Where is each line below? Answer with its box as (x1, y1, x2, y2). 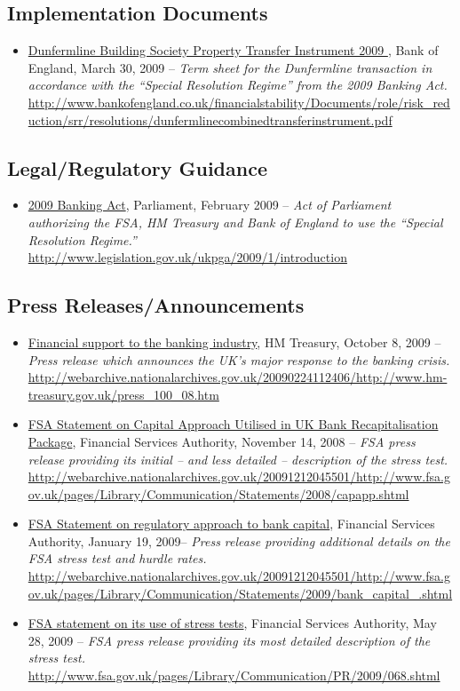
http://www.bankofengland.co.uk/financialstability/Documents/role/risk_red (28, 92, 450, 111)
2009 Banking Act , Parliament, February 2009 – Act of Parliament (28, 195, 392, 214)
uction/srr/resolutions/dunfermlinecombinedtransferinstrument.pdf (28, 110, 393, 129)
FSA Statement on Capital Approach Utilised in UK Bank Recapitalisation (28, 415, 439, 433)
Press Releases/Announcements (7, 291, 305, 319)
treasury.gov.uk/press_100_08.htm (28, 385, 219, 403)
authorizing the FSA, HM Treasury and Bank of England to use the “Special (28, 212, 443, 231)
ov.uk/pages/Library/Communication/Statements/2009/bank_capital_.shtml (28, 584, 453, 602)
